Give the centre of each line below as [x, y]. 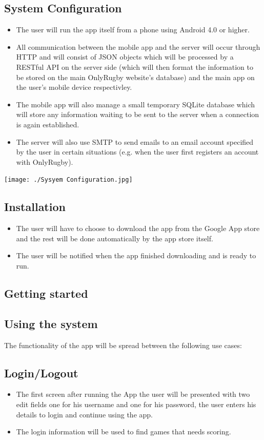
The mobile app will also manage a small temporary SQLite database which [136, 104]
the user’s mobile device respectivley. [74, 87]
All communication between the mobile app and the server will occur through [138, 46]
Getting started [46, 293]
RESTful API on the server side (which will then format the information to [135, 66]
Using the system [51, 323]
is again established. [48, 124]
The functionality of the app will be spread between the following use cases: [123, 345]
